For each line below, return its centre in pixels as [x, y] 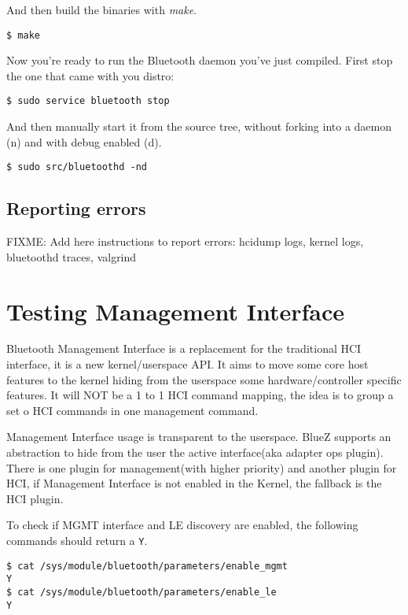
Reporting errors [76, 208]
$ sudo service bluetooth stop [88, 101]
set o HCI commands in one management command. [132, 410]
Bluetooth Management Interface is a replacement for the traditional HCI [184, 348]
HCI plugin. [35, 498]
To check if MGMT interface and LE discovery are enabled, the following [182, 525]
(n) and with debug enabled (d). [84, 141]
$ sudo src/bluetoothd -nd [77, 167]
